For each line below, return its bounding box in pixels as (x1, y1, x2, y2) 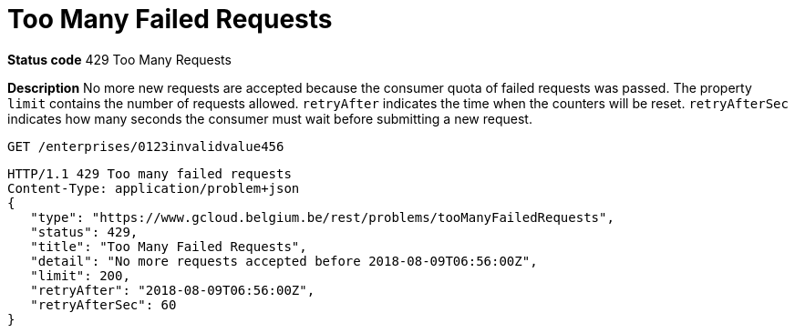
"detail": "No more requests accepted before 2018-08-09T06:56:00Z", (30, 253, 538, 268)
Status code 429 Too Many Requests (7, 51, 232, 67)
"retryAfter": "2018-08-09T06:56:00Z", (30, 282, 315, 298)
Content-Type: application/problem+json (7, 180, 300, 196)
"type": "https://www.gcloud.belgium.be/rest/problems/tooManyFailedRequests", (30, 209, 614, 225)
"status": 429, (30, 224, 139, 239)
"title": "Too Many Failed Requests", (30, 238, 307, 254)
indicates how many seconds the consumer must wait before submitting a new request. (7, 110, 532, 126)
